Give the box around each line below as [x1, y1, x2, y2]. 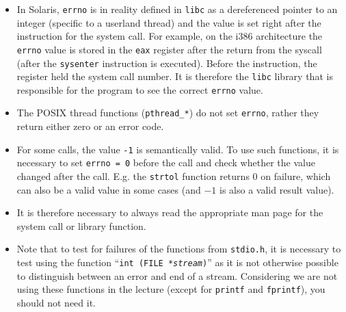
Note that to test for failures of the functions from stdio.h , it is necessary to [16, 242, 341, 256]
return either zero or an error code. [16, 119, 164, 133]
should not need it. [16, 296, 96, 310]
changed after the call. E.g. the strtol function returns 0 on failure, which [16, 169, 331, 183]
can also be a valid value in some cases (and [16, 182, 201, 196]
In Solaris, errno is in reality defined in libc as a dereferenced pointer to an [16, 2, 338, 16]
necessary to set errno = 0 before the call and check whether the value [16, 155, 315, 170]
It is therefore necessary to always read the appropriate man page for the [16, 205, 323, 220]
